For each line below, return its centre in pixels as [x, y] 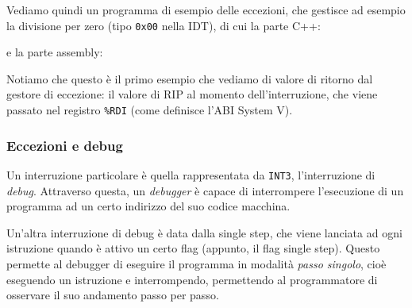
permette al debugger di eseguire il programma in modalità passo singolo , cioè [196, 263]
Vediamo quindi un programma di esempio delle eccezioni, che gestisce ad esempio [206, 10]
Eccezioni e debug [65, 145]
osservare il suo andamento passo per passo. [113, 295]
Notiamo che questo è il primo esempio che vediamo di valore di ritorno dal [190, 78]
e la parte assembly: [55, 52]
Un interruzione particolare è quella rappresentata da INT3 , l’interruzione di [191, 174]
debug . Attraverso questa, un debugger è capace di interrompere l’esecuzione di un [205, 190]
